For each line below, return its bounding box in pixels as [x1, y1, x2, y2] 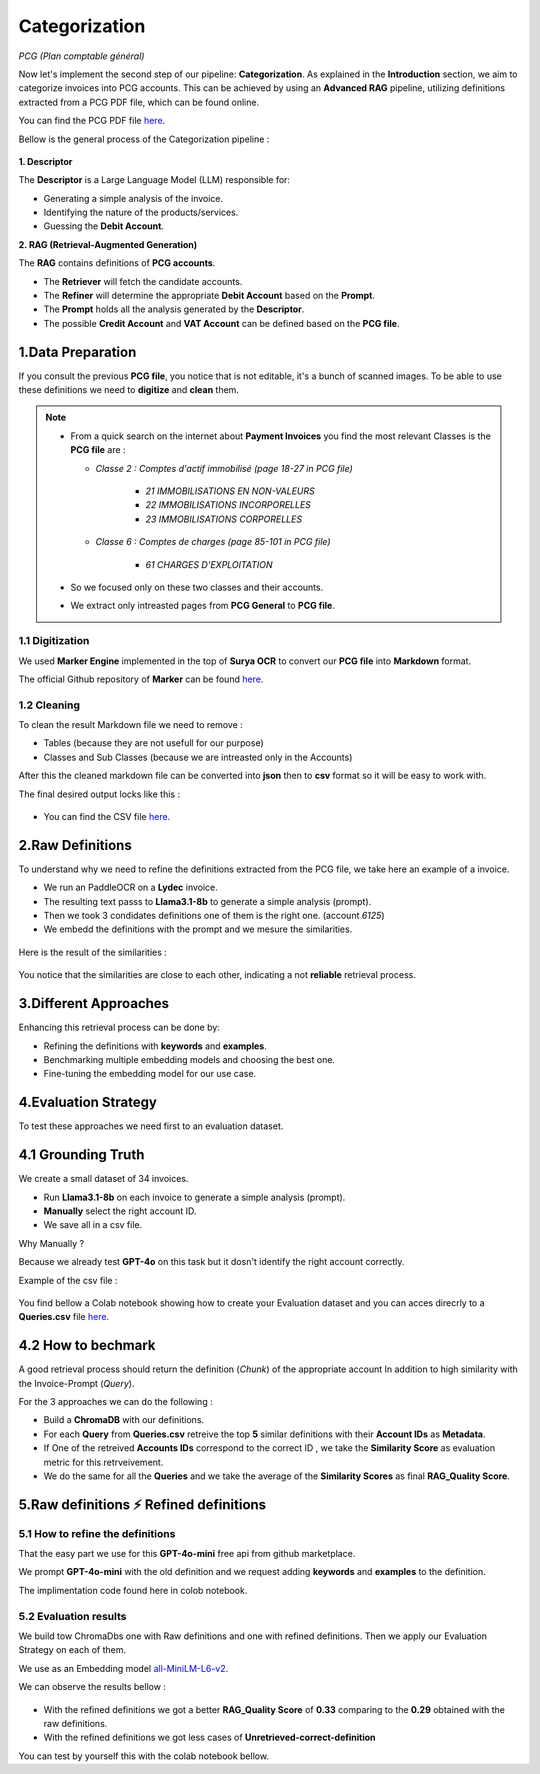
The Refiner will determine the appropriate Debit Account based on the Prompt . [43, 290, 375, 302]
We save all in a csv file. [43, 1219, 143, 1231]
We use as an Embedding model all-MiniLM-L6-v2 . [18, 1662, 229, 1674]
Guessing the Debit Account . [43, 220, 165, 232]
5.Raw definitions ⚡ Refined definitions [18, 1496, 267, 1513]
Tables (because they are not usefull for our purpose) [43, 737, 264, 749]
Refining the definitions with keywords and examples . [43, 1040, 267, 1052]
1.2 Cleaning [18, 698, 80, 712]
